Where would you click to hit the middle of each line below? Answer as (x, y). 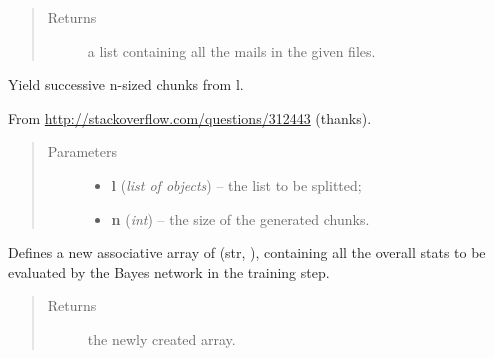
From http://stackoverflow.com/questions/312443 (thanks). (190, 117)
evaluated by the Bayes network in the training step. (169, 271)
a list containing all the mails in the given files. (231, 50)
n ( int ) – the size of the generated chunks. (240, 218)
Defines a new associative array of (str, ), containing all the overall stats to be (247, 252)
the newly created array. (161, 338)
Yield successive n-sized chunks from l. (126, 84)
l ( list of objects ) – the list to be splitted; (236, 184)
